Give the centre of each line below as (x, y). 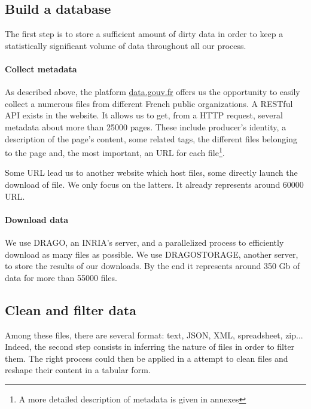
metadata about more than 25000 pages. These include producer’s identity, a (146, 126)
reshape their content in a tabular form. (78, 370)
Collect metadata (41, 68)
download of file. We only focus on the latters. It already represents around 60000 (154, 184)
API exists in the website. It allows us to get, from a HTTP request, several (144, 115)
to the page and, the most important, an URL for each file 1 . (115, 152)
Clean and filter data (71, 309)
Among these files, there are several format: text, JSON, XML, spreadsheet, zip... (154, 335)
